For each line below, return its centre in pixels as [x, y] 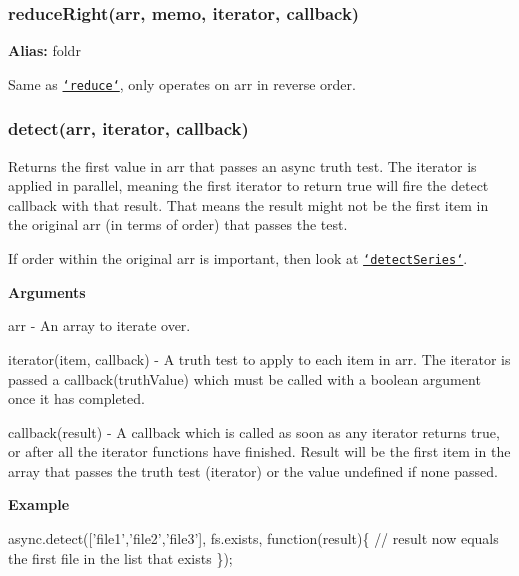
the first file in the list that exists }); [120, 557]
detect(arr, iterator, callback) [128, 128]
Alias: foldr [44, 50]
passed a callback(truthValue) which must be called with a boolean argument [244, 378]
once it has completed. [76, 398]
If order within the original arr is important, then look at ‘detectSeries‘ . [238, 258]
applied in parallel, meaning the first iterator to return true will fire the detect [248, 185]
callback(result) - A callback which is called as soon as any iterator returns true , [254, 431]
